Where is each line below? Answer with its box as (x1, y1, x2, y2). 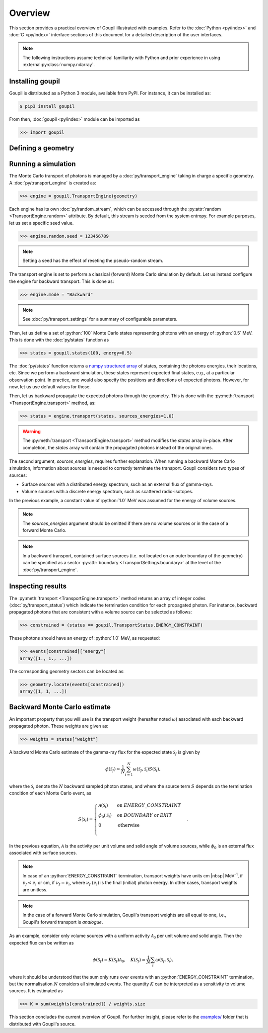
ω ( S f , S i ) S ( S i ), (133, 766, 161, 773)
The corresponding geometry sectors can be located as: (9, 668, 125, 674)
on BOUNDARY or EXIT (117, 813, 172, 818)
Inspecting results (9, 582, 67, 591)
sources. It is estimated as (9, 988, 63, 994)
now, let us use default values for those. (9, 384, 91, 390)
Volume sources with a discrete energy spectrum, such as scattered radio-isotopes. (21, 488, 194, 494)
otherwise (117, 822, 140, 828)
